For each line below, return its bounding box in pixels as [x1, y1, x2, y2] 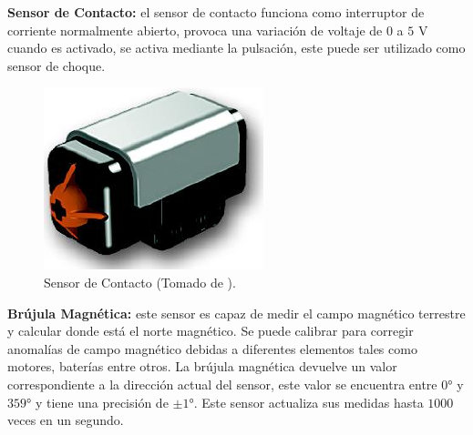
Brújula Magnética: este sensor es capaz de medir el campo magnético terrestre [7, 303, 466, 322]
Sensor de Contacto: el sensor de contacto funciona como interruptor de [7, 3, 425, 21]
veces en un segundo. [7, 410, 124, 430]
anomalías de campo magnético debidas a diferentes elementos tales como [7, 339, 417, 358]
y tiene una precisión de [35, 392, 169, 411]
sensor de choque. [7, 56, 106, 75]
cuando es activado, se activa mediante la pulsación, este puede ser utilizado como [7, 38, 466, 57]
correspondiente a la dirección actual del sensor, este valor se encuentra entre [7, 374, 437, 393]
